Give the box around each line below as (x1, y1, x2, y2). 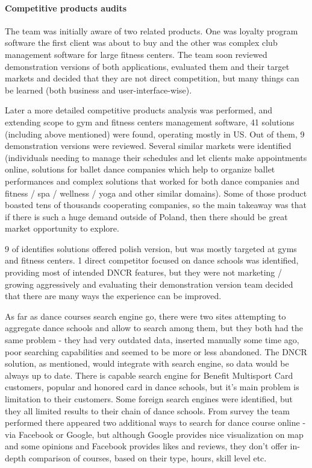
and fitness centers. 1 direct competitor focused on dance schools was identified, (5, 254, 299, 267)
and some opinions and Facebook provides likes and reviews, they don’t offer (5, 440, 287, 452)
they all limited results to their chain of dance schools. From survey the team (5, 404, 290, 417)
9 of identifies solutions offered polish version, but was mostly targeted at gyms (5, 242, 297, 255)
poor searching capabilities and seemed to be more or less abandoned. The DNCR (5, 345, 307, 358)
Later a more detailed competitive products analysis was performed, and (5, 104, 273, 116)
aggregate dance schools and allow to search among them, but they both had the (5, 321, 303, 334)
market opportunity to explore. (5, 222, 119, 235)
